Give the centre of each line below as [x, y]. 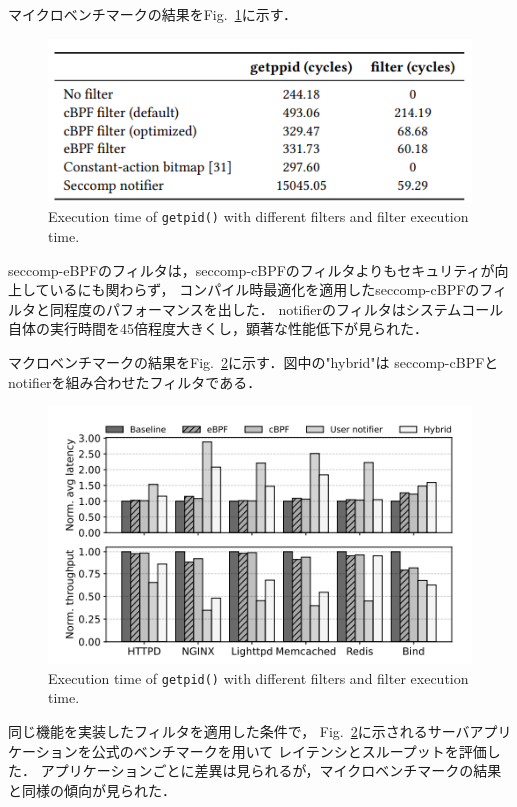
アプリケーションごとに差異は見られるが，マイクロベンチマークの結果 [271, 770]
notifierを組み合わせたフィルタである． [135, 381]
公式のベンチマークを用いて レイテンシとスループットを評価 [289, 750]
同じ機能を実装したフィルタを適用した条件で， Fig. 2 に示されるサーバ [239, 730]
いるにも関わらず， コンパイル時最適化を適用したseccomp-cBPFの [264, 289]
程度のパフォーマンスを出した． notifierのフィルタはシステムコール [283, 308]
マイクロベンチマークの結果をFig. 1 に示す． [153, 14]
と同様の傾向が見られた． [92, 789]
